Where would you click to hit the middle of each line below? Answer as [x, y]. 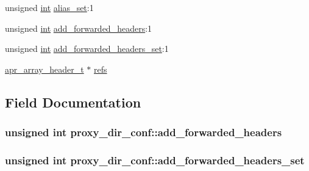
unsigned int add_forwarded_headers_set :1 [87, 49]
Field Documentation [73, 102]
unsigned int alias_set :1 [49, 7]
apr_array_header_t [44, 69]
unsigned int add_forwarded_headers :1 [79, 28]
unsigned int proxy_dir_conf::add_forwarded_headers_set [155, 160]
